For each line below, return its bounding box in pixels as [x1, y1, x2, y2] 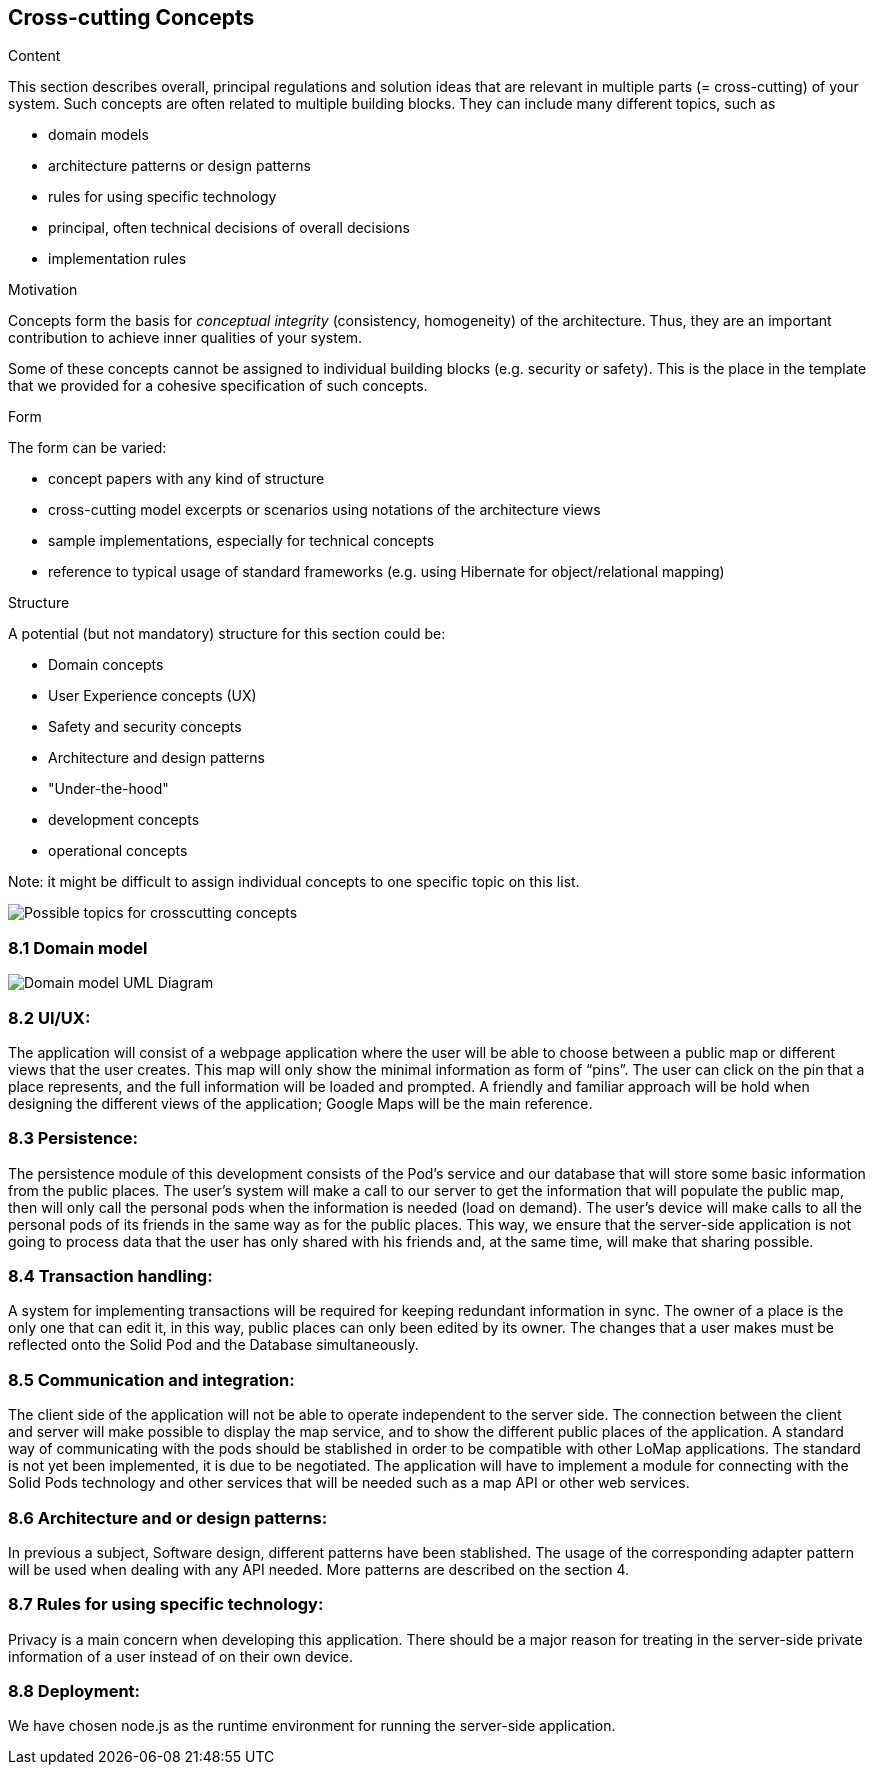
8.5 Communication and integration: [8, 1369, 295, 1390]
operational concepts [48, 842, 188, 860]
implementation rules [48, 250, 187, 268]
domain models [48, 126, 149, 144]
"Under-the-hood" [48, 780, 169, 798]
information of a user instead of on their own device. [8, 1647, 353, 1665]
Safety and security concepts [48, 718, 242, 736]
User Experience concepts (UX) [48, 687, 257, 705]
